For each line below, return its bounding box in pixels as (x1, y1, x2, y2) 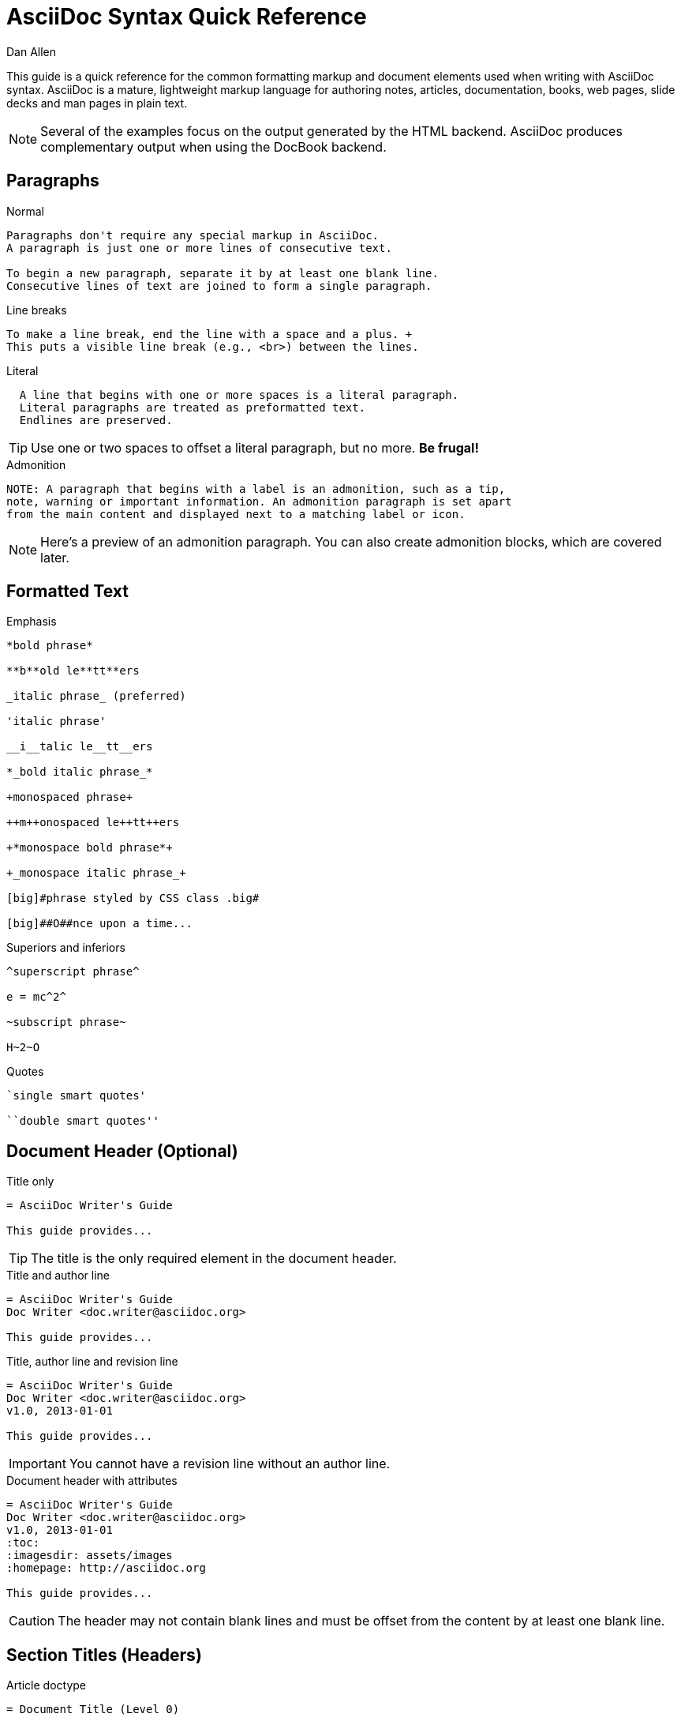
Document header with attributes (6, 1474, 178, 1488)
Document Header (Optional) (6, 1140, 238, 1161)
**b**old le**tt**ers (6, 664, 140, 678)
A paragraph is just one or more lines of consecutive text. (6, 241, 392, 254)
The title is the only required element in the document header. (31, 1250, 397, 1267)
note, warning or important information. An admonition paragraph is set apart (6, 494, 512, 508)
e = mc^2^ (6, 990, 66, 1004)
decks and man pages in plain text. (6, 96, 188, 110)
